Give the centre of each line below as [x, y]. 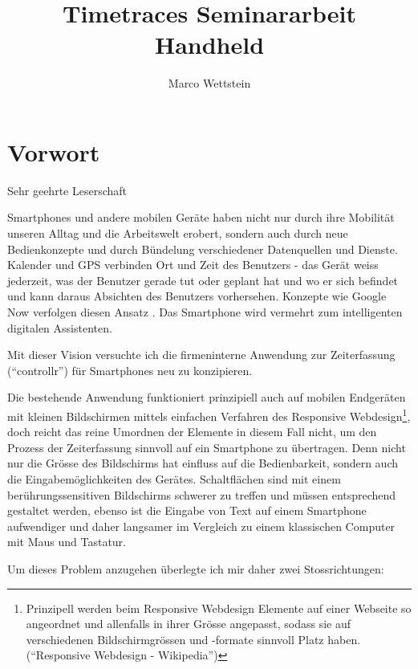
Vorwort [54, 151]
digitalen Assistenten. [60, 327]
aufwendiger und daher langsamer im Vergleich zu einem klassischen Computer [201, 526]
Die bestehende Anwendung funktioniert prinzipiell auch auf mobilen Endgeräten [207, 397]
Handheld [209, 45]
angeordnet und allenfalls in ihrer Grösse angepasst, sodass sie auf [189, 624]
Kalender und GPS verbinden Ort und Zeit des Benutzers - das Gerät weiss [193, 265]
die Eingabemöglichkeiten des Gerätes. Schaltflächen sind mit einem [174, 479]
